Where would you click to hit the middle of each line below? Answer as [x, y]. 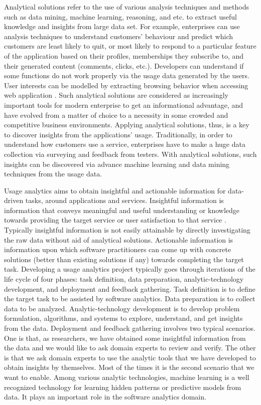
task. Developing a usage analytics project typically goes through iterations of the [130, 269]
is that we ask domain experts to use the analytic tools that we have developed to [130, 357]
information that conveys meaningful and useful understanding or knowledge [122, 210]
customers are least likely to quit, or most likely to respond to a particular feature [130, 46]
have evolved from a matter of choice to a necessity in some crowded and [116, 115]
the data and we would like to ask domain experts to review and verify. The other [130, 348]
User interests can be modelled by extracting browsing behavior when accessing [126, 85]
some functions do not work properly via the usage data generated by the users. [127, 75]
